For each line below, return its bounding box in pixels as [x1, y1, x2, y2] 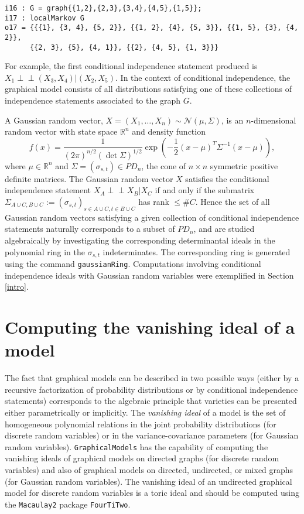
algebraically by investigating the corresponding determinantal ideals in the [5, 234, 275, 246]
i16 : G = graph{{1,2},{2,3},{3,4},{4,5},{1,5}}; [5, 4, 202, 12]
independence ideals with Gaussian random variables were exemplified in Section [5, 269, 294, 281]
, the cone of [141, 159, 186, 172]
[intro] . [5, 280, 29, 293]
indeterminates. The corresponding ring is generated [103, 245, 291, 258]
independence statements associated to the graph [5, 94, 181, 107]
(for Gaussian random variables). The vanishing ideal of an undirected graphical [5, 475, 292, 487]
